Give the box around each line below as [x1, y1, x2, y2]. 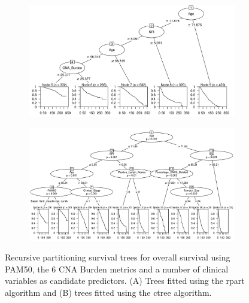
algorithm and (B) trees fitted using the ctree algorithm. [5, 286, 212, 298]
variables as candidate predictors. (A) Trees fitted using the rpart [5, 274, 245, 287]
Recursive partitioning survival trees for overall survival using [5, 251, 230, 263]
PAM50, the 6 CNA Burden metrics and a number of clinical [5, 262, 229, 275]
